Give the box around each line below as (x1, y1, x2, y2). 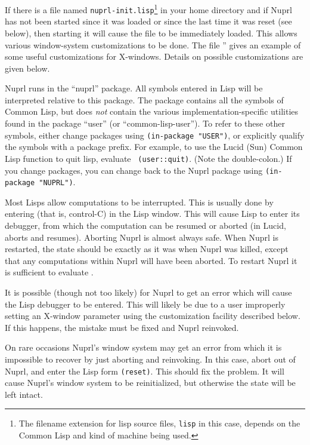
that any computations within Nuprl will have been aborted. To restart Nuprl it (5, 254, 297, 266)
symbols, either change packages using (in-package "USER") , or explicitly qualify (5, 128, 305, 141)
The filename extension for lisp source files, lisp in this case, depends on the (18, 417, 300, 429)
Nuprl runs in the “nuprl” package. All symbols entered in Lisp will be (5, 82, 263, 94)
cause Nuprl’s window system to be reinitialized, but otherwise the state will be (5, 376, 296, 389)
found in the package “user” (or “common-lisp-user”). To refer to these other (5, 117, 285, 130)
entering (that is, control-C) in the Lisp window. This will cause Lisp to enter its (5, 207, 300, 220)
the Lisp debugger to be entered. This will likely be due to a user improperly (5, 297, 286, 310)
